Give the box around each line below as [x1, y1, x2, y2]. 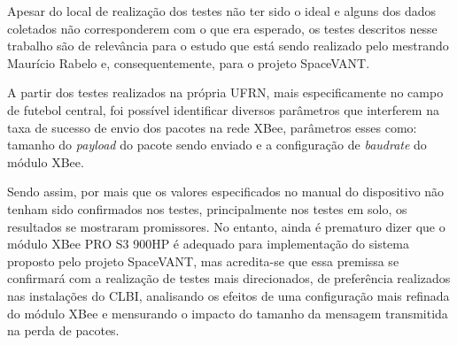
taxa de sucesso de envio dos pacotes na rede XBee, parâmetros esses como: [7, 118, 417, 136]
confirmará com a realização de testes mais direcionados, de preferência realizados [7, 269, 451, 287]
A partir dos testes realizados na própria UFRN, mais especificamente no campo [7, 83, 444, 102]
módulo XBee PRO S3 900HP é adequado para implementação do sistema [7, 234, 409, 253]
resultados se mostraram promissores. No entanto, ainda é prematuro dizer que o [7, 217, 445, 235]
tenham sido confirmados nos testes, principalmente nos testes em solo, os [7, 199, 407, 218]
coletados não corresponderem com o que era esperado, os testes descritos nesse [7, 19, 438, 37]
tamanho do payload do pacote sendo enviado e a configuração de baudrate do [7, 135, 427, 154]
